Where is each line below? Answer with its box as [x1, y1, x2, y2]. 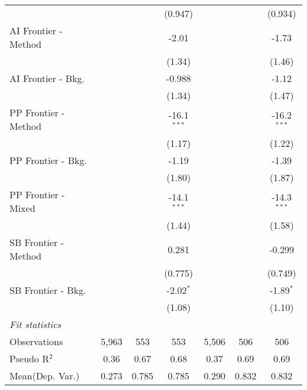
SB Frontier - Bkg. [9, 283, 86, 297]
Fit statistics [9, 317, 61, 331]
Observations [9, 335, 63, 348]
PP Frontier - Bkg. [9, 153, 87, 167]
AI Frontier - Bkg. [9, 71, 85, 85]
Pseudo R [9, 352, 50, 365]
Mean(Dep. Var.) [9, 369, 80, 382]
